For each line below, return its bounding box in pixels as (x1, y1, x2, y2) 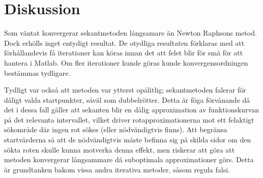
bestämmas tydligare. (4, 67, 71, 78)
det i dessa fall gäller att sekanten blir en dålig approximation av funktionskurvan (4, 104, 259, 115)
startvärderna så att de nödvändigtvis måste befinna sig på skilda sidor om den (4, 134, 251, 145)
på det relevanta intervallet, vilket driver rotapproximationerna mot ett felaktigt (4, 114, 254, 125)
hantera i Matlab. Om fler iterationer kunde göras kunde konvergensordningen (4, 57, 248, 68)
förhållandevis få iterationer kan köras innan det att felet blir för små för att (4, 47, 243, 58)
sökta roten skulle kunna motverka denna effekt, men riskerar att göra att (4, 144, 235, 155)
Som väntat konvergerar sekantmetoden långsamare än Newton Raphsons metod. (4, 27, 257, 38)
